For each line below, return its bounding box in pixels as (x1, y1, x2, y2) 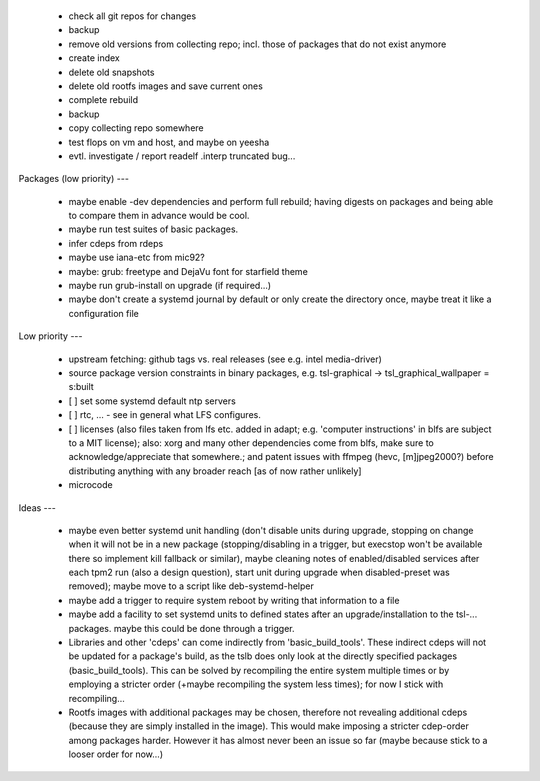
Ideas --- (18, 501, 57, 514)
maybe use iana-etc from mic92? (68, 251, 205, 264)
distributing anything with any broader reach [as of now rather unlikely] (68, 465, 362, 477)
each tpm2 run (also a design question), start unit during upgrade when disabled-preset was (68, 566, 450, 579)
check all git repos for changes (68, 10, 197, 22)
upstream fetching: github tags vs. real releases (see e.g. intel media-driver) (68, 353, 382, 365)
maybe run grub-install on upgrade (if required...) (68, 280, 272, 292)
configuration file (68, 307, 139, 319)
